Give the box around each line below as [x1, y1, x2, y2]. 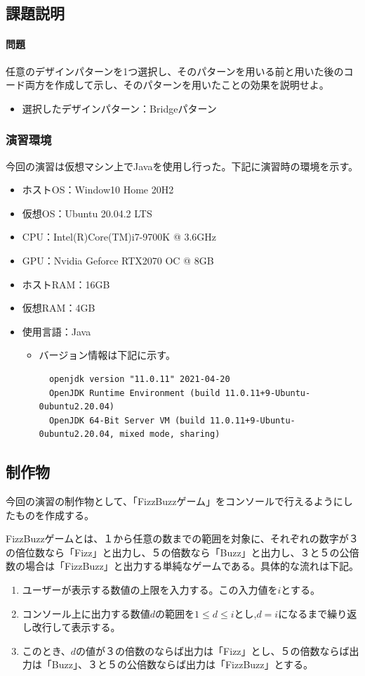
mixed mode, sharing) [119, 429, 220, 440]
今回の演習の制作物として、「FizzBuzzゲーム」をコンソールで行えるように [6, 494, 343, 509]
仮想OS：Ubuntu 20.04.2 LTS [22, 205, 152, 220]
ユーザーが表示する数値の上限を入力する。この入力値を [22, 582, 278, 597]
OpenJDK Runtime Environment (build [48, 388, 220, 398]
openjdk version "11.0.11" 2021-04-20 [48, 374, 230, 384]
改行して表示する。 [32, 620, 121, 634]
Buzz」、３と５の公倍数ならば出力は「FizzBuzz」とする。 [51, 657, 314, 672]
